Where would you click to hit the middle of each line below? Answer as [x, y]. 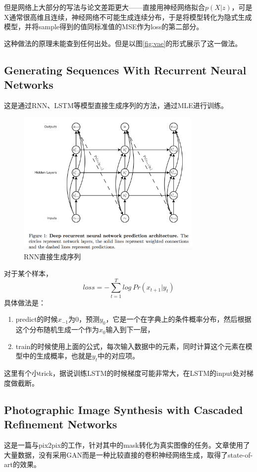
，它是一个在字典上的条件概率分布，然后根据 [179, 319]
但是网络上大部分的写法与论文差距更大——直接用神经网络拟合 [104, 7]
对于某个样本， [28, 273]
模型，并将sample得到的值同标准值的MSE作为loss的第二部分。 [104, 27]
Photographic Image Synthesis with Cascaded [124, 409]
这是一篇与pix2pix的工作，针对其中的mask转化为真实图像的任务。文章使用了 [127, 444]
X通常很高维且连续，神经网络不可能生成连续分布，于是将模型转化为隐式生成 [128, 17]
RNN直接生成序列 [52, 257]
